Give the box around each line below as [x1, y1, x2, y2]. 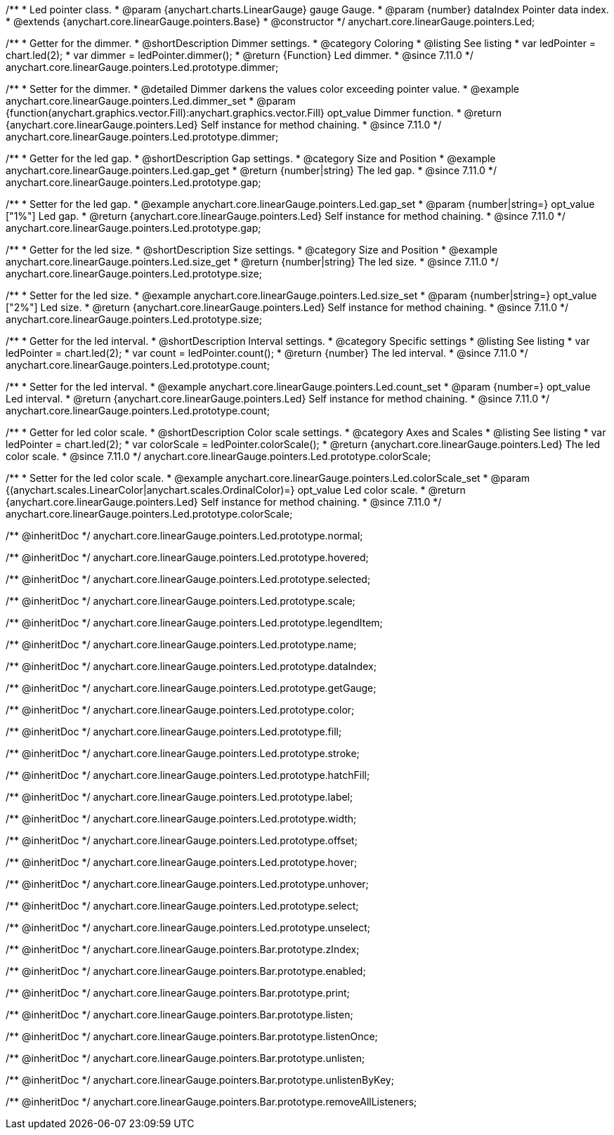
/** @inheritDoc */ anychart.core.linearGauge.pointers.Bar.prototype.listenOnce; [6, 1030, 378, 1042]
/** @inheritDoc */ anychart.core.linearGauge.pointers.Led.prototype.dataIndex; [6, 660, 377, 672]
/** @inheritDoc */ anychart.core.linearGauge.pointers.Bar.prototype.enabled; [6, 965, 366, 977]
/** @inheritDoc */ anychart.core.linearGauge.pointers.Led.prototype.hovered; [6, 551, 369, 563]
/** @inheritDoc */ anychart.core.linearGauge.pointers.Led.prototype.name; [6, 638, 357, 650]
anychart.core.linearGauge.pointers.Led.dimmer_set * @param [6, 95, 296, 107]
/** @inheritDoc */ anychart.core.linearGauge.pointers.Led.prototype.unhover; [6, 878, 369, 890]
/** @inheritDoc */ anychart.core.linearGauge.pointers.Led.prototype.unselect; [6, 921, 371, 933]
